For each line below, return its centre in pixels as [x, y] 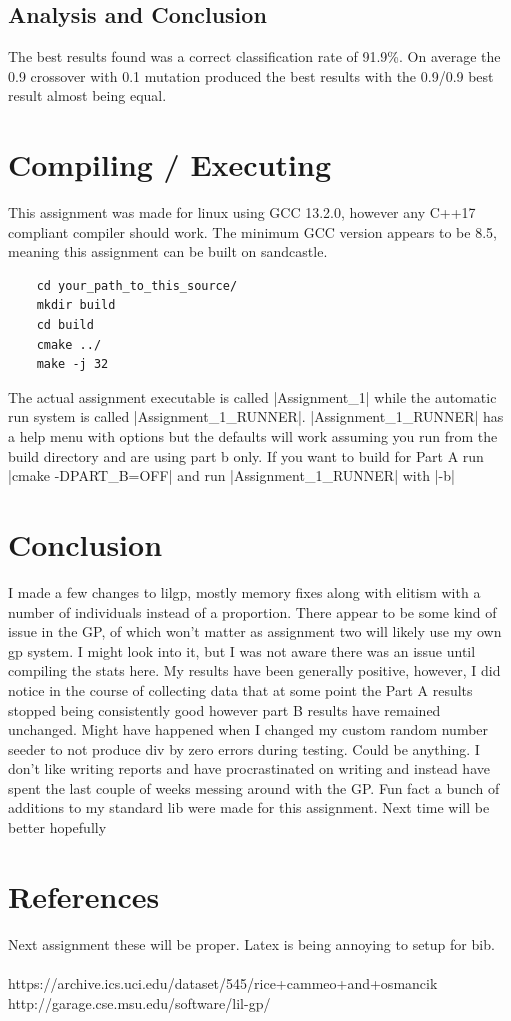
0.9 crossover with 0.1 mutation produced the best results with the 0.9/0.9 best [251, 75]
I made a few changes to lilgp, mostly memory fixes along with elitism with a [244, 591]
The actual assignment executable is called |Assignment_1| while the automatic [252, 396]
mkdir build [76, 305]
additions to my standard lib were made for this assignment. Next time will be [249, 807]
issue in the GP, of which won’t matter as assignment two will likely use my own [255, 631]
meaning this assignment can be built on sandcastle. [168, 251]
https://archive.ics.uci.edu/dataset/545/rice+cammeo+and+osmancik [223, 982]
